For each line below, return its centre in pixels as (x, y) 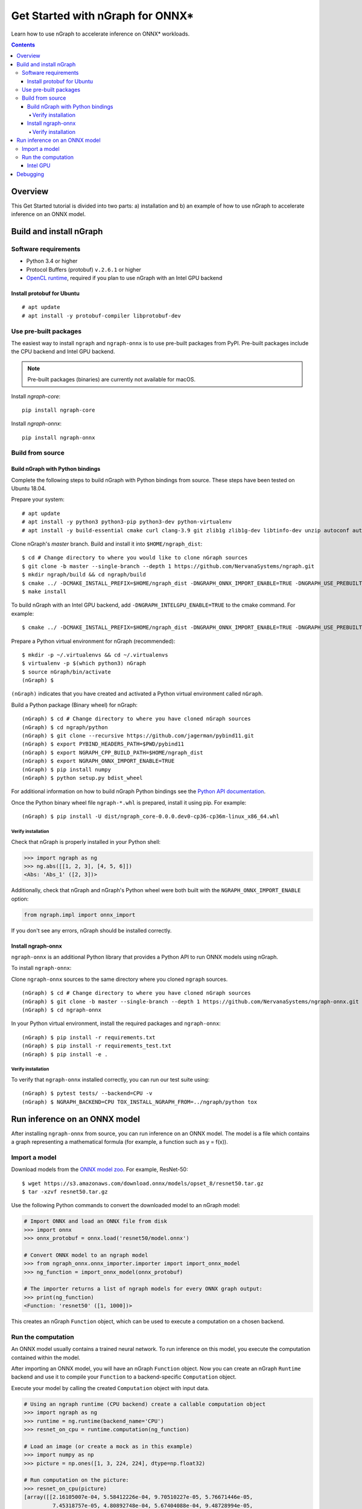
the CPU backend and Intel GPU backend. (63, 352)
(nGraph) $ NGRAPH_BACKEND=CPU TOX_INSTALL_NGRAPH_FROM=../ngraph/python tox (140, 1102)
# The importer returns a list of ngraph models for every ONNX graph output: (143, 1289)
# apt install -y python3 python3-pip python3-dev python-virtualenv (127, 522)
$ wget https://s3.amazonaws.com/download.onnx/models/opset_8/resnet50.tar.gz (143, 1183)
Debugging (30, 174)
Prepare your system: (38, 499)
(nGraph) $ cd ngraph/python (65, 727)
